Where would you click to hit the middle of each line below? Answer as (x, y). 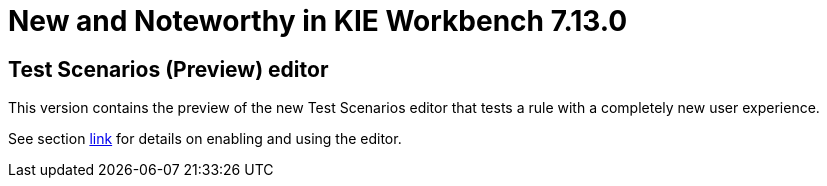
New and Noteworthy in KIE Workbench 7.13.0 (318, 21)
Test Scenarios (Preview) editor (168, 69)
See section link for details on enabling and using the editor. (205, 139)
